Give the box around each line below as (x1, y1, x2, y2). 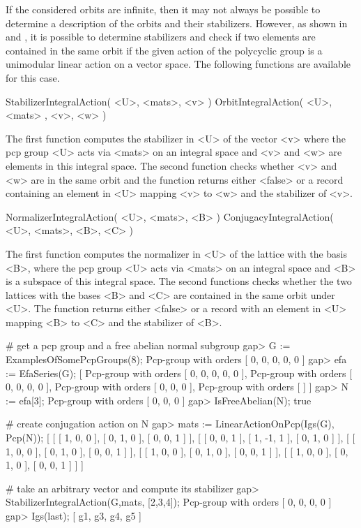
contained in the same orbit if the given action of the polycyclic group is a (6, 43, 323, 57)
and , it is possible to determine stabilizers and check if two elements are (6, 29, 316, 44)
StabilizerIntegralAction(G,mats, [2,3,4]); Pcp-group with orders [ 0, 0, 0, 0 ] (6, 494, 332, 509)
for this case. (6, 70, 60, 85)
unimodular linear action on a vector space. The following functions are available (6, 57, 351, 71)
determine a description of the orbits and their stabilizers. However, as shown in (6, 15, 348, 30)
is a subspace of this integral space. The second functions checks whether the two (6, 274, 352, 288)
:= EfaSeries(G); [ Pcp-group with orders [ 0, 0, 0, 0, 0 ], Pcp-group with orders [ (6, 365, 353, 380)
